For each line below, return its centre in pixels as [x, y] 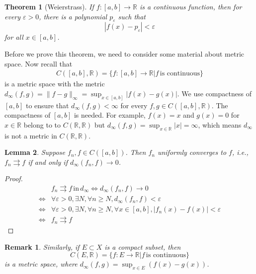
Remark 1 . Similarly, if [42, 246]
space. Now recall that [39, 63]
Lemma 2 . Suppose [35, 152]
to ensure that [47, 105]
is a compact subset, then [143, 246]
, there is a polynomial [73, 16]
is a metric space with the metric [55, 84]
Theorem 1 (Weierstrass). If [49, 6]
